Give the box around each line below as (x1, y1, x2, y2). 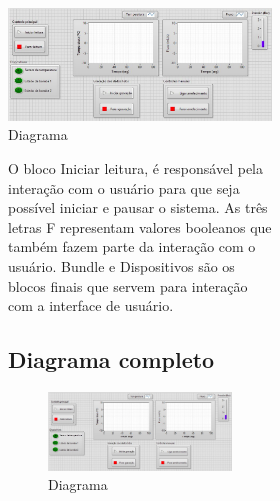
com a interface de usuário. (8, 295, 174, 316)
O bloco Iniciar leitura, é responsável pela (8, 157, 263, 178)
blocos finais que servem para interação (8, 275, 248, 296)
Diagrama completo (8, 344, 215, 375)
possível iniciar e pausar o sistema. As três (8, 197, 268, 218)
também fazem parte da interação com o (8, 236, 256, 257)
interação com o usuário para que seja (8, 177, 240, 198)
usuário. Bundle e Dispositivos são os (8, 255, 235, 276)
